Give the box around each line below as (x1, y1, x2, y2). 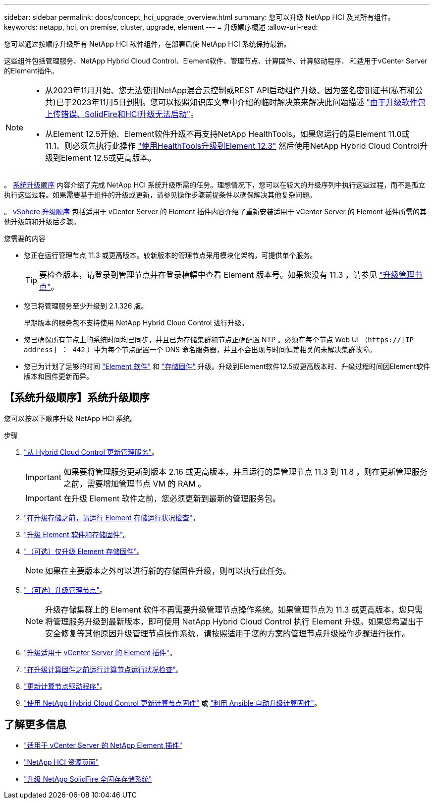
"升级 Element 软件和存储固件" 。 (24, 530, 130, 539)
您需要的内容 (4, 234, 46, 243)
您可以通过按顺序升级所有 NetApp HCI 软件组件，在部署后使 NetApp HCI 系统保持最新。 (4, 40, 291, 48)
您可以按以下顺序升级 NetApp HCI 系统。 (4, 414, 137, 423)
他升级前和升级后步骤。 (4, 217, 80, 226)
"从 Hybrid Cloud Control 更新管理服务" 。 (24, 447, 159, 456)
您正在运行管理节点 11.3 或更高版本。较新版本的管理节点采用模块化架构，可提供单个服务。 (24, 251, 317, 259)
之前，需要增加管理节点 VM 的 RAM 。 (63, 478, 206, 489)
